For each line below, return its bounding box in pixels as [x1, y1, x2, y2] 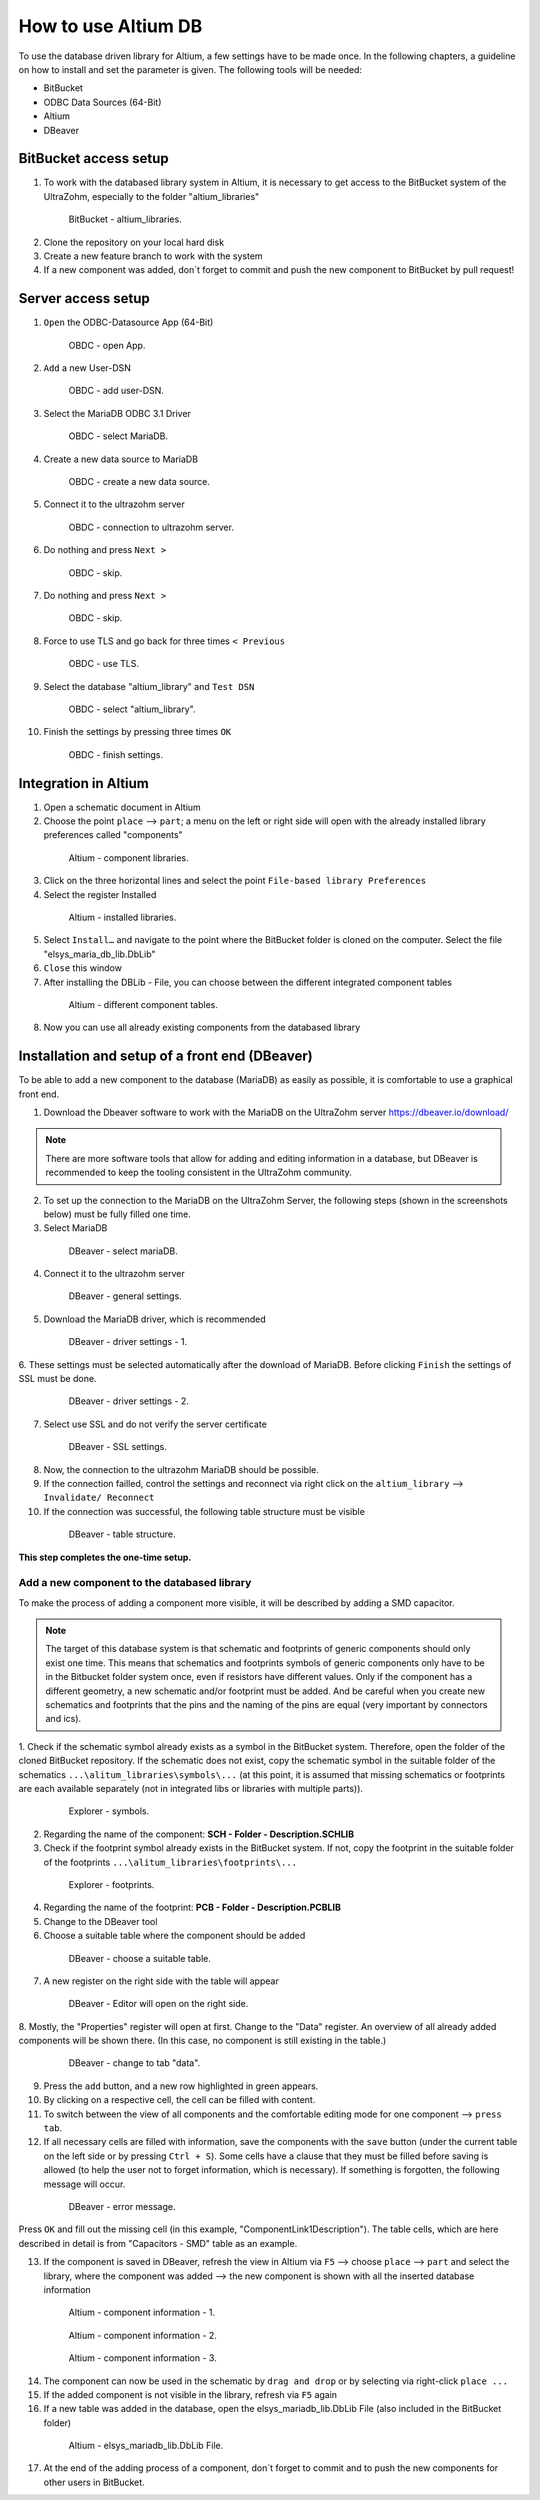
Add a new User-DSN [43, 362, 132, 374]
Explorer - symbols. [68, 1805, 150, 1817]
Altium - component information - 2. [68, 2329, 217, 2341]
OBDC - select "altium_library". [68, 703, 196, 715]
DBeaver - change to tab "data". [68, 2057, 201, 2069]
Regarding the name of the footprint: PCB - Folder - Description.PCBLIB [43, 1901, 342, 1914]
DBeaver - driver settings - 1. [68, 1336, 188, 1348]
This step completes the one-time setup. [18, 1551, 192, 1563]
